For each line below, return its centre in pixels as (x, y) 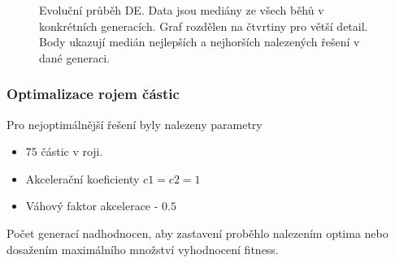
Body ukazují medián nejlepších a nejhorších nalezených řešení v (200, 42)
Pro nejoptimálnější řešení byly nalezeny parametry (135, 124)
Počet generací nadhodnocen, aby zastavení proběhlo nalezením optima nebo (197, 233)
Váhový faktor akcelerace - (92, 206)
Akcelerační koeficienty (82, 178)
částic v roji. (72, 151)
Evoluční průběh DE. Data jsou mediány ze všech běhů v (182, 10)
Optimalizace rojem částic (93, 94)
